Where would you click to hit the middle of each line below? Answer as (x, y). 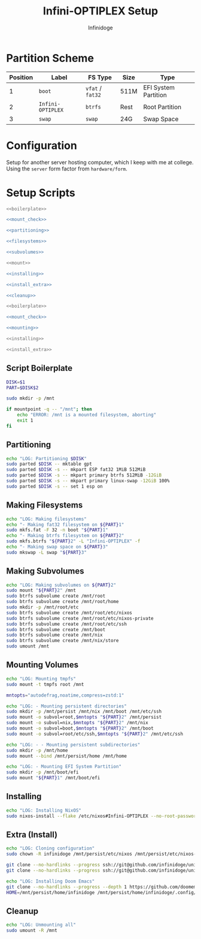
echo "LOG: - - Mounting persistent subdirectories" (73, 745)
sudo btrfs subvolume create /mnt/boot (56, 629)
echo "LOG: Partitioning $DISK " (46, 458)
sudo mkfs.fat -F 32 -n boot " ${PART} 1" (57, 530)
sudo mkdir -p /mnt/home (37, 750)
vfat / (94, 88)
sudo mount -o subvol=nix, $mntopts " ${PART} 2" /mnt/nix (77, 723)
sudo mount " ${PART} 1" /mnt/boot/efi (53, 778)
